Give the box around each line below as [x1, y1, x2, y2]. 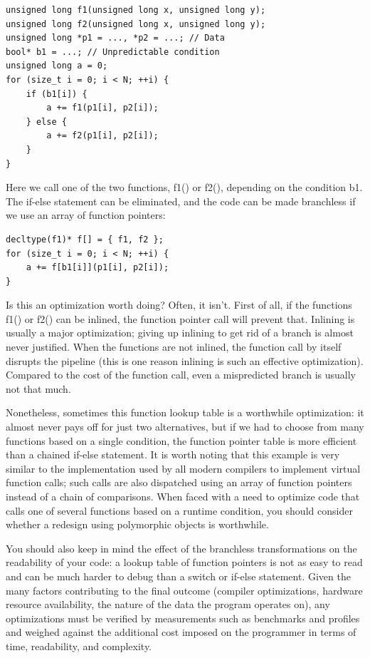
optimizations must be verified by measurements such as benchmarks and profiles [6, 610, 360, 625]
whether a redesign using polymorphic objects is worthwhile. [6, 517, 269, 532]
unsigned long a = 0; [6, 61, 108, 71]
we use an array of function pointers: [6, 207, 166, 222]
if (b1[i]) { [26, 88, 88, 99]
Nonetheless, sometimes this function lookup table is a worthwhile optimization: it [6, 405, 364, 420]
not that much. [6, 381, 71, 396]
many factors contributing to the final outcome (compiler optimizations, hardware [6, 582, 363, 597]
